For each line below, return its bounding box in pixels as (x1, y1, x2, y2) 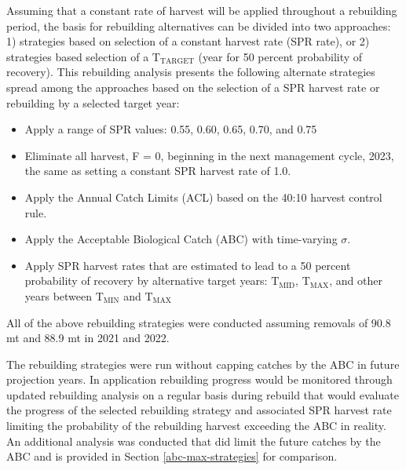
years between (24, 287, 93, 304)
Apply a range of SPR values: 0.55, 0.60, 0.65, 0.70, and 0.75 (24, 121, 317, 137)
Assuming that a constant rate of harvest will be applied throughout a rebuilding (6, 2, 397, 18)
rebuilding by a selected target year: (6, 94, 180, 111)
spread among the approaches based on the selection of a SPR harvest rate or (6, 78, 380, 95)
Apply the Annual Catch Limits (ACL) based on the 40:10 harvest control (24, 188, 382, 205)
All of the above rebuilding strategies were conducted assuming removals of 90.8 (6, 314, 391, 330)
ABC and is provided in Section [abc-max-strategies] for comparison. (6, 448, 338, 465)
